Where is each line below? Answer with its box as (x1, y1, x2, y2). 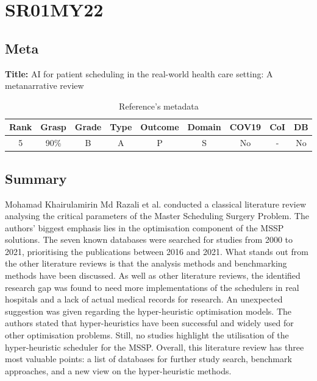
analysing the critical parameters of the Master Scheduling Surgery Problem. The (5, 209, 309, 222)
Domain (187, 121, 221, 133)
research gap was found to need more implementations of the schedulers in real (5, 281, 299, 293)
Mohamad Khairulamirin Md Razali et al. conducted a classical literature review (5, 197, 307, 210)
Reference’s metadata (119, 99, 199, 112)
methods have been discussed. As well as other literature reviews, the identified (5, 269, 301, 282)
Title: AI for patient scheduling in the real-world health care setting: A (5, 67, 273, 80)
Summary (5, 169, 67, 187)
